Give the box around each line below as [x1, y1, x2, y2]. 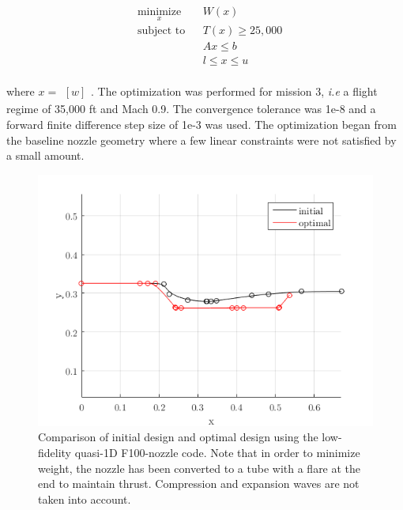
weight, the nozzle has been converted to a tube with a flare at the [38, 459, 361, 476]
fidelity [38, 444, 72, 460]
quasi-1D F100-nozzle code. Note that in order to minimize [74, 444, 360, 460]
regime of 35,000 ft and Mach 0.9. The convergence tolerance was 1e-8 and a [6, 100, 376, 117]
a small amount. [6, 147, 85, 164]
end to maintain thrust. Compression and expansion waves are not [38, 475, 360, 492]
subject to [137, 25, 186, 37]
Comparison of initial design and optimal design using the [38, 429, 318, 445]
